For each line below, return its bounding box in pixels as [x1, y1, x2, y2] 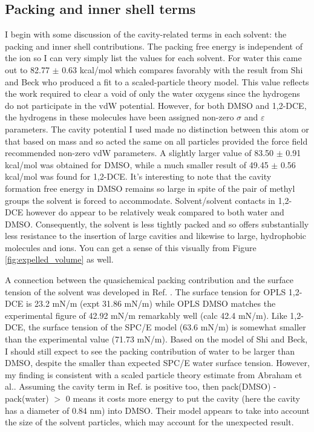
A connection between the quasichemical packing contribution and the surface [5, 273, 294, 286]
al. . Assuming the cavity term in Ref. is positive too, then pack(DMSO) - [5, 380, 276, 393]
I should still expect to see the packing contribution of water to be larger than [5, 344, 295, 357]
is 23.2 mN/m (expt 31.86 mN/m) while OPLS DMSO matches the [25, 297, 276, 310]
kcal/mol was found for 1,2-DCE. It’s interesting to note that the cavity [5, 170, 272, 183]
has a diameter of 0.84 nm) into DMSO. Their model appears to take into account [5, 404, 310, 416]
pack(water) [5, 392, 49, 405]
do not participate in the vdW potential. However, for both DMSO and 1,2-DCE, [5, 99, 307, 111]
